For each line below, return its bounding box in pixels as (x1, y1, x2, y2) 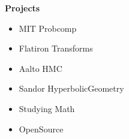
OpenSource (19, 122, 64, 135)
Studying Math (19, 102, 75, 114)
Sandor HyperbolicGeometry (19, 82, 124, 95)
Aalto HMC (19, 62, 62, 74)
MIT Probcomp (19, 22, 77, 34)
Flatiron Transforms (19, 42, 93, 55)
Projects (5, 2, 40, 14)
